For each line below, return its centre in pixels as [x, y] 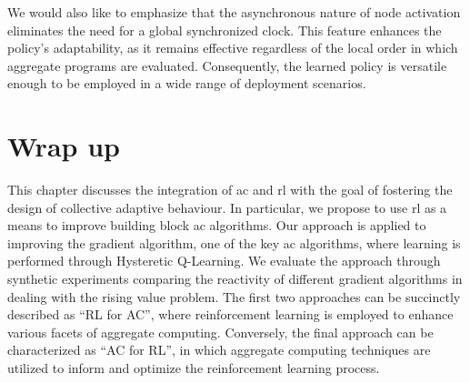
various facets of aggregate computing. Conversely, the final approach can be [220, 332]
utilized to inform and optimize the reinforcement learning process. [194, 368]
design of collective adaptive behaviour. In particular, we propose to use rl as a [227, 207]
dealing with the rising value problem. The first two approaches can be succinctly [234, 296]
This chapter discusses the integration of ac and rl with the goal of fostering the [230, 190]
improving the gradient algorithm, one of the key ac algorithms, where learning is [234, 242]
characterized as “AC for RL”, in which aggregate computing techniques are [219, 350]
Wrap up [64, 146]
